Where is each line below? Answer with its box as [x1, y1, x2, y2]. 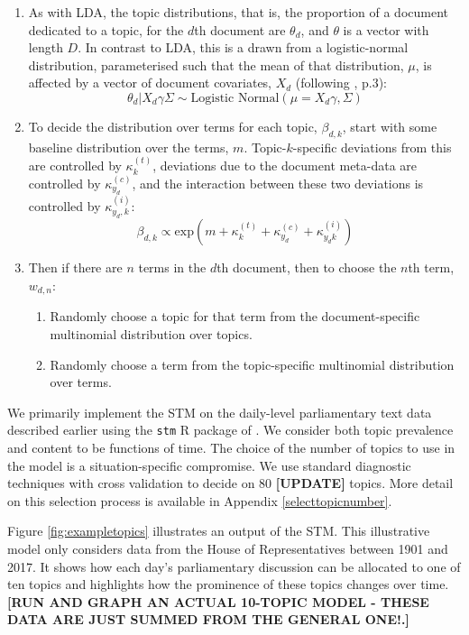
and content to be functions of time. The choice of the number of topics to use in [7, 438, 455, 457]
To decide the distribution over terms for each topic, [28, 116, 317, 135]
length [28, 38, 63, 57]
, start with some [342, 116, 437, 135]
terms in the [138, 258, 207, 277]
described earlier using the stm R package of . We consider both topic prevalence [7, 420, 454, 439]
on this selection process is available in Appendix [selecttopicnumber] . [7, 491, 392, 510]
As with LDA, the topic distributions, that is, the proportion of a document [28, 3, 448, 21]
